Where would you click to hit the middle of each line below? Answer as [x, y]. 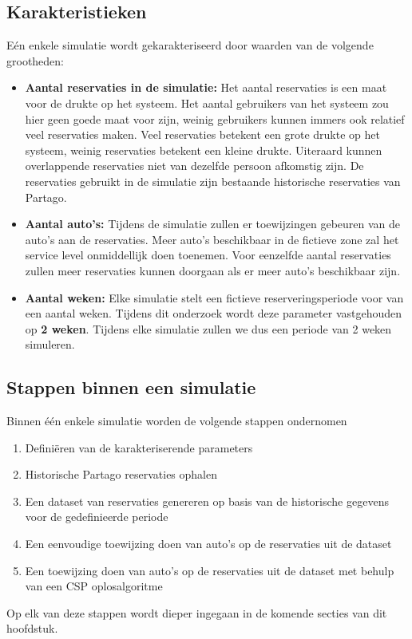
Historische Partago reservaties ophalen [121, 474]
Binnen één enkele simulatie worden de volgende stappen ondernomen [177, 421]
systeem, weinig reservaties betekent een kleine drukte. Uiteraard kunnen [204, 150]
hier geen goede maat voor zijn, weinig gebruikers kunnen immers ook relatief [215, 118]
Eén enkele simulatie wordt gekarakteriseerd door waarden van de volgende [190, 45]
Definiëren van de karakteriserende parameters [139, 447]
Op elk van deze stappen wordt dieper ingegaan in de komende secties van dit [197, 612]
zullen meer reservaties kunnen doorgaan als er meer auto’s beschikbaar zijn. [213, 270]
